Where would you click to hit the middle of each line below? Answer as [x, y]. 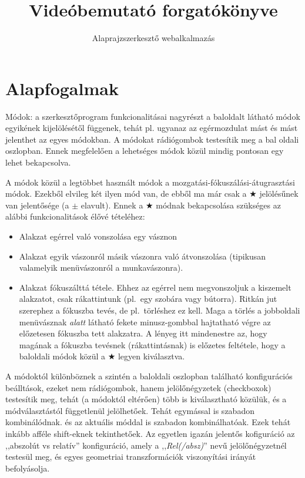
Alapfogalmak [62, 88]
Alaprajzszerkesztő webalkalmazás [153, 38]
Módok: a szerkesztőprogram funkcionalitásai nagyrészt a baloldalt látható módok [153, 116]
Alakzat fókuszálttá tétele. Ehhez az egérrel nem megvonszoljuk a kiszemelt [155, 287]
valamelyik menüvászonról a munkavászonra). [101, 267]
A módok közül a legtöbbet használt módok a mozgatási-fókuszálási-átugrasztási [150, 182]
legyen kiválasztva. [151, 356]
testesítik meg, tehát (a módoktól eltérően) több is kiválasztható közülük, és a [146, 399]
